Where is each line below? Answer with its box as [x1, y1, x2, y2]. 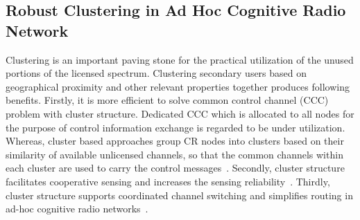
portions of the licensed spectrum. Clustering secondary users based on [6, 66, 307, 80]
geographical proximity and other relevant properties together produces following [6, 79, 350, 93]
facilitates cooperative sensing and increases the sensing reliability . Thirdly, [6, 174, 330, 188]
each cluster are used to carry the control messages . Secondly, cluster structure [6, 161, 345, 175]
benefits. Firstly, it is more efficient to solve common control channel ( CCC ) [6, 93, 329, 107]
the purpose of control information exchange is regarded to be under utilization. [6, 120, 345, 134]
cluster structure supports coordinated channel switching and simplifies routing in [6, 187, 353, 202]
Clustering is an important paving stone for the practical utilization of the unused [6, 52, 354, 66]
